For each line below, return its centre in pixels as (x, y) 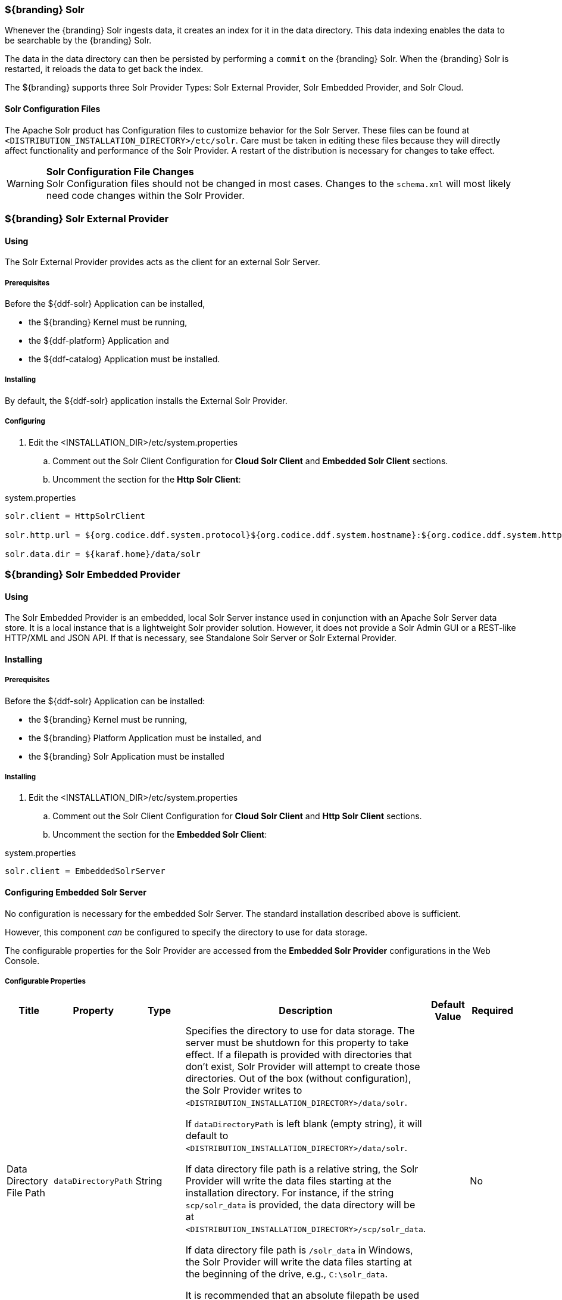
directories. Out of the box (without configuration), (298, 1079)
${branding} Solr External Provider (87, 218)
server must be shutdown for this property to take (297, 1043)
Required (493, 1011)
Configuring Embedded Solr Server (76, 892)
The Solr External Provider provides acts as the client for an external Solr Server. (163, 262)
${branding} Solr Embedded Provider (93, 574)
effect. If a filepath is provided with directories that (299, 1055)
